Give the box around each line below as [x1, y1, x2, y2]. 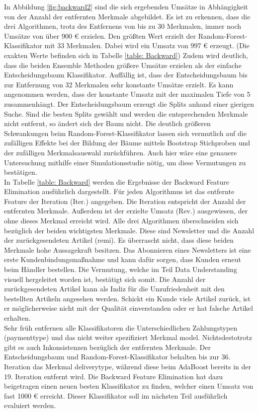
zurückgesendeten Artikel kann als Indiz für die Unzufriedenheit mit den [4, 283, 225, 294]
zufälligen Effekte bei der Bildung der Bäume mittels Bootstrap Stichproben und [4, 137, 251, 148]
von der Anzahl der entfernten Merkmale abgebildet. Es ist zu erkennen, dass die [4, 11, 251, 21]
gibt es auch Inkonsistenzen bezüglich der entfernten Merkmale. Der [4, 342, 211, 352]
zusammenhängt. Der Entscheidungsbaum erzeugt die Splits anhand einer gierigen [4, 98, 254, 109]
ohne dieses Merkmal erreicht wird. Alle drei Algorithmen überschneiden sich [4, 215, 239, 226]
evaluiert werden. [4, 400, 56, 411]
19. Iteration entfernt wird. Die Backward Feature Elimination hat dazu [4, 371, 223, 381]
